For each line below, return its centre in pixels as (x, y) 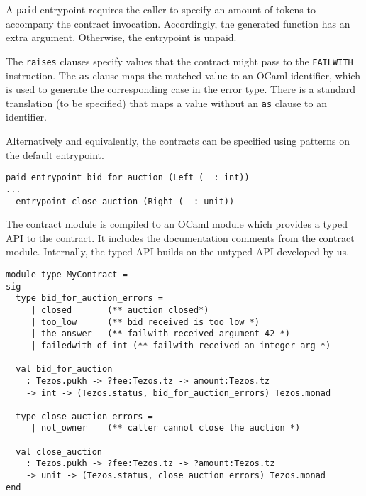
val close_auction (59, 452)
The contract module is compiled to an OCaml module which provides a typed (177, 224)
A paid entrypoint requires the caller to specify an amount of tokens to (161, 9)
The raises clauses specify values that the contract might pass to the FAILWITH (179, 61)
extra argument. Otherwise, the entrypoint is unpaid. (121, 37)
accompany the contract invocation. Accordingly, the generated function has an (178, 23)
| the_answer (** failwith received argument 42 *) (160, 334)
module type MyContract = (67, 274)
